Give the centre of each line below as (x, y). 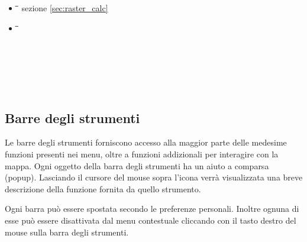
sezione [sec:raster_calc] (65, 8)
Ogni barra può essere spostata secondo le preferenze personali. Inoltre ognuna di (152, 209)
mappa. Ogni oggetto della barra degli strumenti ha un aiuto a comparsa (137, 165)
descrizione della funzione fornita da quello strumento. (103, 188)
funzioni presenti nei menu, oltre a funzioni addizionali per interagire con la (142, 154)
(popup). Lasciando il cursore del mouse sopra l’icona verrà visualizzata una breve (154, 177)
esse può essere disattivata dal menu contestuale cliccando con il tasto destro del (151, 220)
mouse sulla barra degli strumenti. (67, 232)
